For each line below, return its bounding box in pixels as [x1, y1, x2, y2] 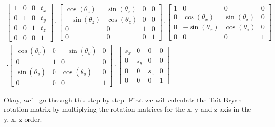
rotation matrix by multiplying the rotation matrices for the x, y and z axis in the [4, 104, 251, 114]
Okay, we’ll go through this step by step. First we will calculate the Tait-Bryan [4, 94, 242, 104]
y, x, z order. [4, 113, 42, 124]
